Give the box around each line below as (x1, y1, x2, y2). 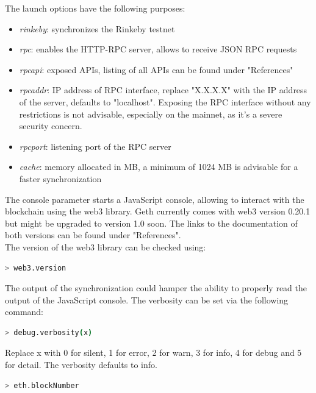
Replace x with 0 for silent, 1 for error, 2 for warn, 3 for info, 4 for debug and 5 (5, 346, 302, 359)
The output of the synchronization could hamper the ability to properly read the (5, 281, 307, 294)
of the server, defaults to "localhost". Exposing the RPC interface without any (19, 95, 311, 108)
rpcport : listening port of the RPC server (19, 140, 171, 152)
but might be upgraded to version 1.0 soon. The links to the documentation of (5, 216, 298, 229)
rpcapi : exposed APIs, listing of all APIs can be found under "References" (19, 63, 293, 76)
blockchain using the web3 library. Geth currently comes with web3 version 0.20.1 (5, 205, 311, 218)
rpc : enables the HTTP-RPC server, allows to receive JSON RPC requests (19, 43, 297, 55)
